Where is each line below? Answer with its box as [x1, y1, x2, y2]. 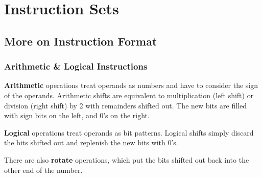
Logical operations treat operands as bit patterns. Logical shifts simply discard [4, 127, 254, 138]
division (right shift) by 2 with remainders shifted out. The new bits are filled [4, 100, 247, 110]
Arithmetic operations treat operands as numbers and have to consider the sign [4, 80, 258, 91]
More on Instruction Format [4, 33, 157, 49]
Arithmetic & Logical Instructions [4, 60, 148, 73]
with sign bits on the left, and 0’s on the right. [4, 110, 150, 121]
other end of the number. [4, 164, 83, 175]
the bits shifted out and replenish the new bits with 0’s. [4, 137, 178, 148]
